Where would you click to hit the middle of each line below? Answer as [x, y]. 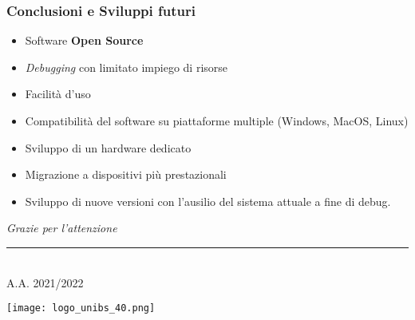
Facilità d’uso [58, 94]
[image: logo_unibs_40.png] [81, 308]
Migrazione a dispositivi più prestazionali [126, 174]
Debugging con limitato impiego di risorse [126, 67]
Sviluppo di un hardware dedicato [108, 147]
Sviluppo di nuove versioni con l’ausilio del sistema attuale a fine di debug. [208, 201]
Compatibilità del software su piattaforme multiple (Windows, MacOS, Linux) [217, 120]
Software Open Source [84, 40]
